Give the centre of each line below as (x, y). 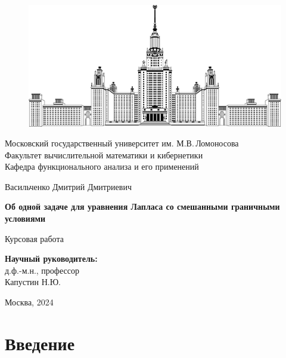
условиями (25, 218)
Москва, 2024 (29, 302)
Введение (40, 343)
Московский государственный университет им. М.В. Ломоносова (122, 143)
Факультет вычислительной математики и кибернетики (104, 154)
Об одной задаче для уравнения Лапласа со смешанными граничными (142, 206)
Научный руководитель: (51, 258)
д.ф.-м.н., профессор (42, 270)
